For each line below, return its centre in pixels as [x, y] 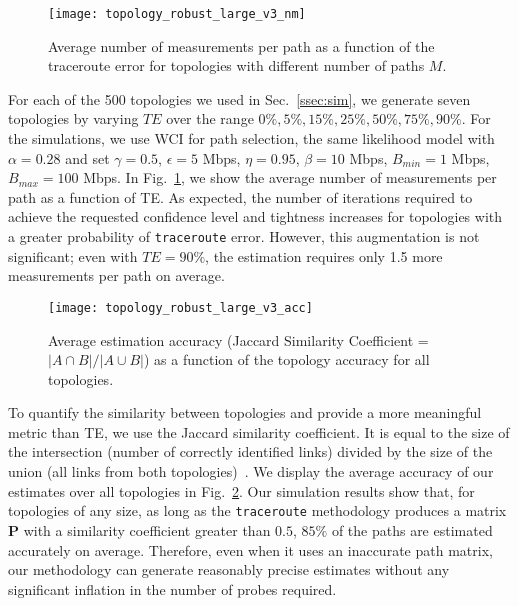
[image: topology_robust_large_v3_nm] [177, 14]
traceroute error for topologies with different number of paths [236, 65]
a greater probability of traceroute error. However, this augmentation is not [244, 236]
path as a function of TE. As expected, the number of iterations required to [240, 196]
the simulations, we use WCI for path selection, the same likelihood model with [251, 138]
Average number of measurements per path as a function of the [241, 45]
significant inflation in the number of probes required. [172, 588]
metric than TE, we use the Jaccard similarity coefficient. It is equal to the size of [259, 431]
